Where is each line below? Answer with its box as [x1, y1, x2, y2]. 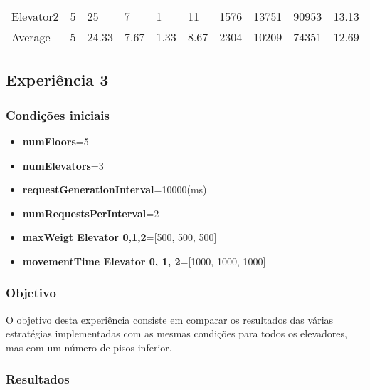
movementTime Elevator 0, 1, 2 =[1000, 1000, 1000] [22, 253, 266, 268]
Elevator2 [11, 8, 59, 24]
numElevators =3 [22, 158, 104, 173]
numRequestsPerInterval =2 [22, 205, 159, 220]
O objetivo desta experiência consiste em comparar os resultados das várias [6, 312, 334, 327]
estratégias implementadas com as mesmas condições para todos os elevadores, [6, 326, 347, 341]
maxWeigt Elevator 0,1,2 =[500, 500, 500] [22, 230, 217, 245]
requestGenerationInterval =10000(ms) [22, 182, 207, 197]
